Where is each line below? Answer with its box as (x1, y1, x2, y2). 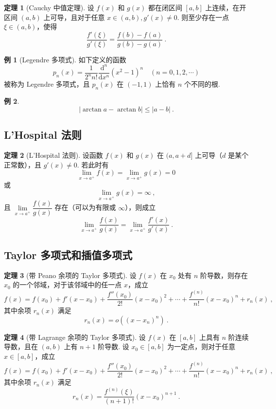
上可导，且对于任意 (43, 12, 105, 22)
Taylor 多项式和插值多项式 (4, 247, 133, 262)
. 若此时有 (77, 159, 109, 169)
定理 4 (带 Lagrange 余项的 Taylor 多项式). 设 (4, 332, 146, 342)
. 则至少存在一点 (177, 12, 229, 22)
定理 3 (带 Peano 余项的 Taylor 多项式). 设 (4, 270, 137, 280)
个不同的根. (184, 79, 220, 89)
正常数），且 (4, 159, 41, 169)
